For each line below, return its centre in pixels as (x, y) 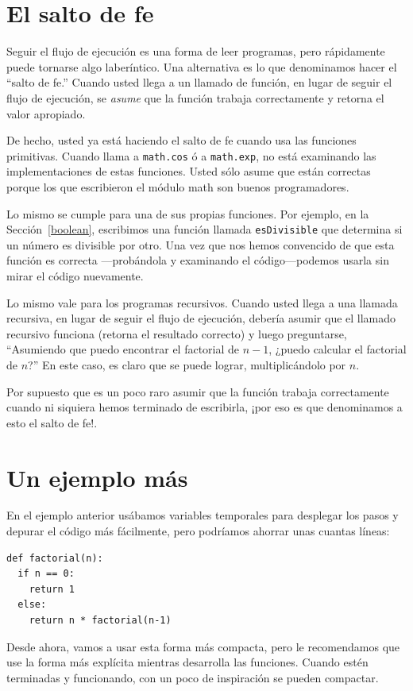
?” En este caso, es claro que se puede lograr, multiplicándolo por (187, 364)
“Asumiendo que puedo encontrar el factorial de (123, 349)
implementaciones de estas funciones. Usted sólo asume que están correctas (189, 171)
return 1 (52, 589)
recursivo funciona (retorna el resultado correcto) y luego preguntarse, (177, 333)
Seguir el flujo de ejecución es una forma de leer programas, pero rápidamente (196, 51)
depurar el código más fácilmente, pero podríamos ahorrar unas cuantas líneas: (198, 531)
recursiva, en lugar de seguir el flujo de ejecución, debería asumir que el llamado (201, 318)
